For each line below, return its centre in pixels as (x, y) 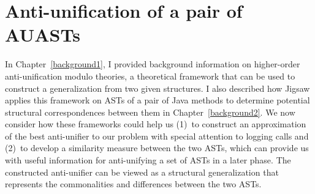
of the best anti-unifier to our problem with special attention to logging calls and (157, 136)
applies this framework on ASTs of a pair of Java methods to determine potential (157, 100)
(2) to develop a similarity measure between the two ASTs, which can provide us (157, 148)
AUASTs (43, 35)
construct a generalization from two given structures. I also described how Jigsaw (157, 88)
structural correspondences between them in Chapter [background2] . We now (150, 112)
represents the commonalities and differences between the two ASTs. (133, 184)
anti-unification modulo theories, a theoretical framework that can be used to (150, 76)
